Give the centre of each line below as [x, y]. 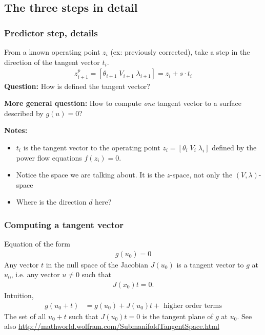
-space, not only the [201, 175]
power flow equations [49, 157]
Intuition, [19, 295]
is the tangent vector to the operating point [92, 148]
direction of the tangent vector [52, 62]
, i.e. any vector [35, 274]
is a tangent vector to [210, 264]
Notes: [16, 130]
